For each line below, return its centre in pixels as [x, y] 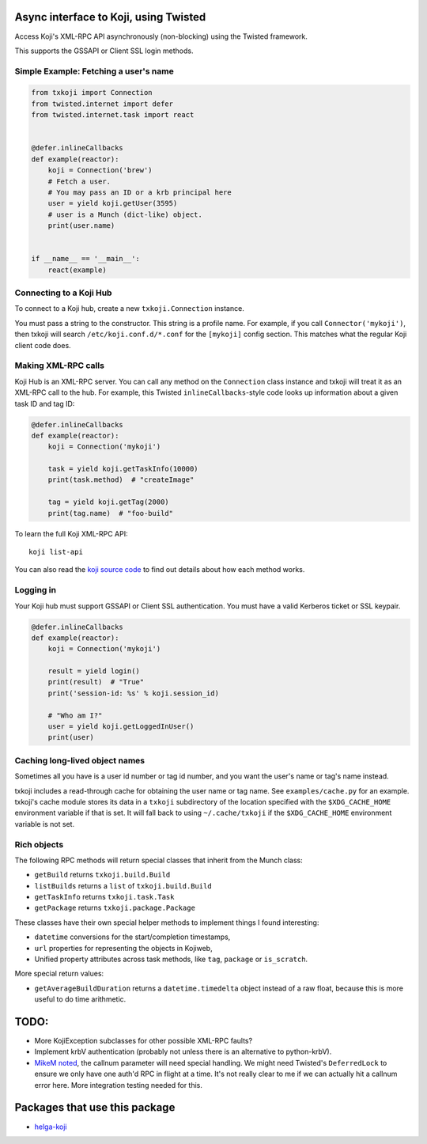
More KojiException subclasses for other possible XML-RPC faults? [144, 1041]
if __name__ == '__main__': [85, 259]
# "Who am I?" [75, 715]
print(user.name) [81, 226]
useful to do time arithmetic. [80, 999]
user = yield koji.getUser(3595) [113, 203]
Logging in [36, 590]
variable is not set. [45, 824]
